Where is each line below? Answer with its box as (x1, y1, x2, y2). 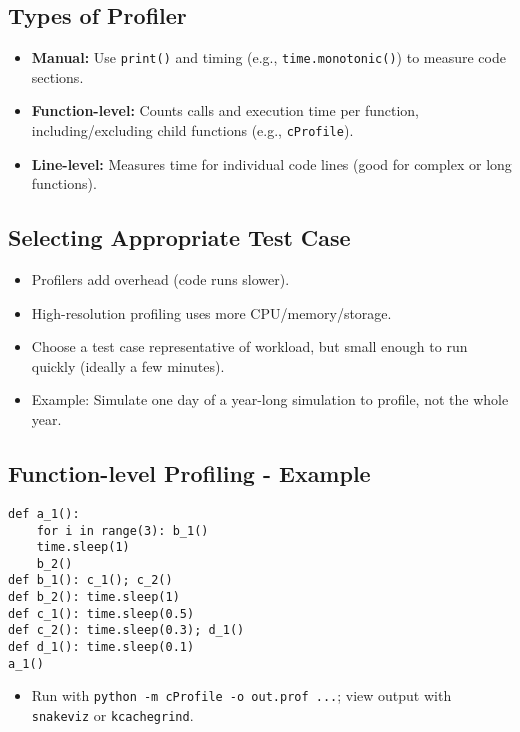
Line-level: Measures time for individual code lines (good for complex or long (31, 153, 512, 174)
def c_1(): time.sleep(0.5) (8, 606, 195, 621)
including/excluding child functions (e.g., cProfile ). (31, 120, 354, 141)
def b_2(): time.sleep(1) (8, 590, 180, 605)
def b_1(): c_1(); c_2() (8, 573, 173, 588)
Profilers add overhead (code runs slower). (31, 269, 290, 290)
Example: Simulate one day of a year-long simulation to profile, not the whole (31, 389, 509, 410)
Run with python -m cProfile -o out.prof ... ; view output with (31, 685, 452, 706)
